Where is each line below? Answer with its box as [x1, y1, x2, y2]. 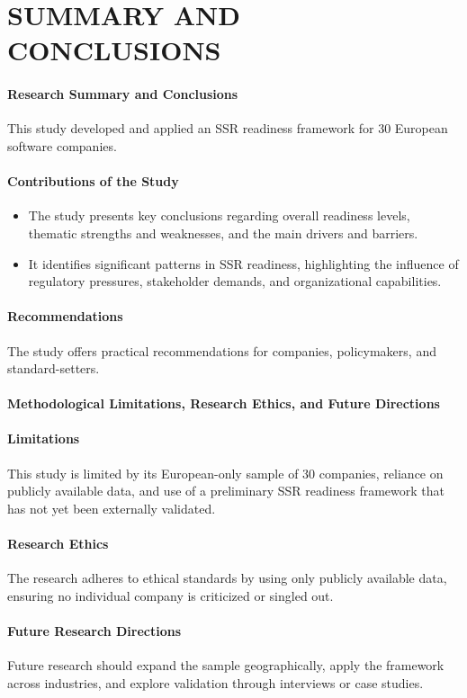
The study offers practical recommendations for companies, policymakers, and [7, 341, 436, 360]
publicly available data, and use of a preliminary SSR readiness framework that [7, 481, 445, 500]
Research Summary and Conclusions [7, 85, 238, 103]
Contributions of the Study [7, 172, 179, 191]
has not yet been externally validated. [7, 498, 216, 517]
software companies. [7, 136, 117, 155]
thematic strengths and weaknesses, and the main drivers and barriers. [28, 223, 418, 242]
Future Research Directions [7, 622, 182, 640]
